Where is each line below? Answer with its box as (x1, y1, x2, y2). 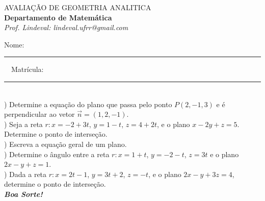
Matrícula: (11, 64, 44, 74)
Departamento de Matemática (4, 12, 112, 22)
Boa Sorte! (4, 188, 43, 199)
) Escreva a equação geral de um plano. (4, 138, 127, 149)
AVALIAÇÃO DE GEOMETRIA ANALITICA (4, 2, 151, 12)
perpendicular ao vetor (4, 109, 75, 119)
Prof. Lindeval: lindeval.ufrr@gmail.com (4, 22, 128, 33)
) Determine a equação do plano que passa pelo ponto (4, 98, 172, 109)
